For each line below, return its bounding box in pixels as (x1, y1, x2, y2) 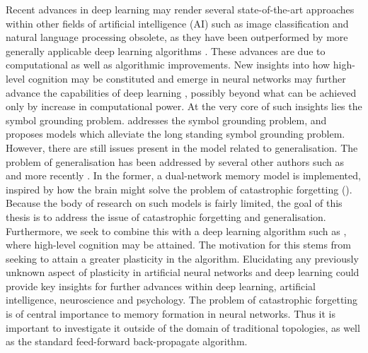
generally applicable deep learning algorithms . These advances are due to (6, 43, 326, 58)
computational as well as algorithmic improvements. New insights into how (6, 57, 330, 72)
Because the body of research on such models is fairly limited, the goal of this (6, 196, 343, 210)
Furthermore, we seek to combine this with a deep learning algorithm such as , (6, 223, 347, 238)
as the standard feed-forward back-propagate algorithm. (6, 334, 248, 349)
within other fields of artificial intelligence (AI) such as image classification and (6, 16, 349, 30)
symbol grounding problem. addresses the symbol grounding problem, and (6, 112, 327, 127)
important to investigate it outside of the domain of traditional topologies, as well (6, 320, 360, 335)
